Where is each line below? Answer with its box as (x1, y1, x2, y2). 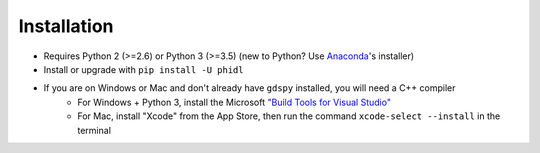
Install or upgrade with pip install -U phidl (43, 63, 244, 75)
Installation (18, 15, 114, 37)
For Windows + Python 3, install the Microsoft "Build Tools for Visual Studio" (77, 96, 392, 108)
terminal (77, 124, 112, 136)
